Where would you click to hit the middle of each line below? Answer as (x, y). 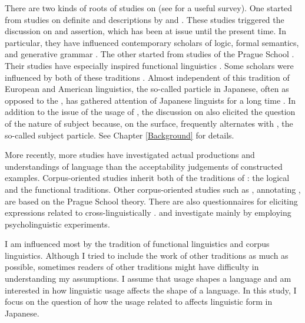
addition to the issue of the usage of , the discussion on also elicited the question (150, 112)
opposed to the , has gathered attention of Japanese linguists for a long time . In (150, 100)
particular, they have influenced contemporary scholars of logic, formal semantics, (152, 42)
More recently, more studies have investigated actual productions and (130, 155)
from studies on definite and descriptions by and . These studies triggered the (145, 19)
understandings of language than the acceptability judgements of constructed (144, 166)
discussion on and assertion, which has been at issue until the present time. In (145, 31)
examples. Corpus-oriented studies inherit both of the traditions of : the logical (147, 178)
